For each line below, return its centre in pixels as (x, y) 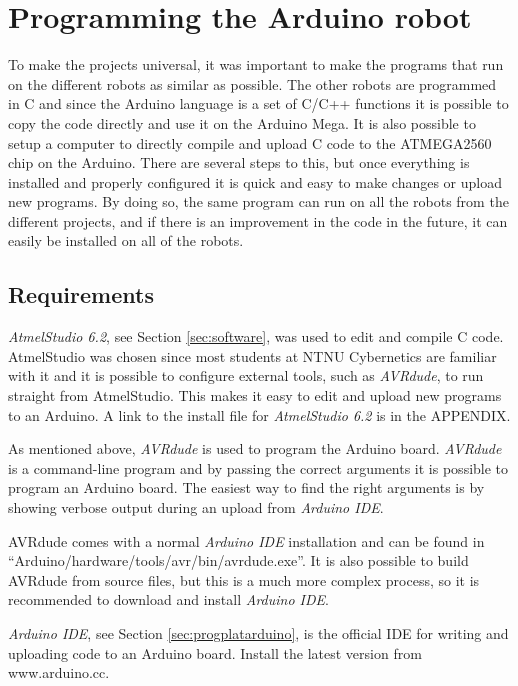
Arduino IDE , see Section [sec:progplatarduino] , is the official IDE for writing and (258, 632)
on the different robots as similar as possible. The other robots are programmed (252, 83)
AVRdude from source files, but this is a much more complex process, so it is (244, 579)
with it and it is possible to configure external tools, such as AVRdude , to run (246, 375)
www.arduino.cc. (59, 672)
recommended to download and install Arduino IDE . (168, 599)
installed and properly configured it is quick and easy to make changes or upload (255, 181)
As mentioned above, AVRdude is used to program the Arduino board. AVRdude (255, 448)
